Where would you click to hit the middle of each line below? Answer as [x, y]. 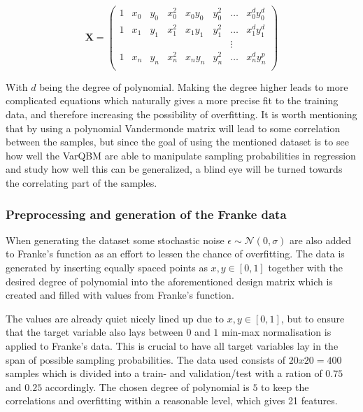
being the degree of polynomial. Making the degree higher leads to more [194, 86]
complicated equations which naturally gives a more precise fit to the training [172, 100]
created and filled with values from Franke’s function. [120, 295]
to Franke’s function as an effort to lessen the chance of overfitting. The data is [175, 254]
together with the [305, 267]
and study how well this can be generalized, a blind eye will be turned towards [174, 169]
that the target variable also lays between [94, 332]
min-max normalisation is [277, 332]
